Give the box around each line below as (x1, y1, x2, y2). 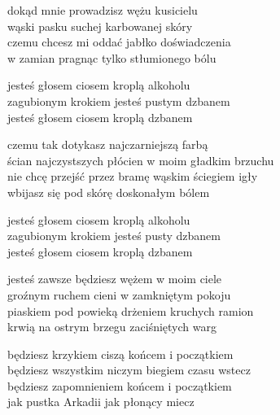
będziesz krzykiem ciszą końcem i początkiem (7, 345, 234, 362)
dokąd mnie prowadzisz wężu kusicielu (7, 2, 198, 18)
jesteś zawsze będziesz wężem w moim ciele (7, 270, 222, 287)
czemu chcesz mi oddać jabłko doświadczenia (7, 33, 231, 50)
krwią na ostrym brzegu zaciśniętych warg (7, 318, 217, 335)
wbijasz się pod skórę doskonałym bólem (7, 183, 210, 200)
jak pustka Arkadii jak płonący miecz (7, 393, 195, 410)
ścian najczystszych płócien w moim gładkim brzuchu (7, 151, 274, 168)
